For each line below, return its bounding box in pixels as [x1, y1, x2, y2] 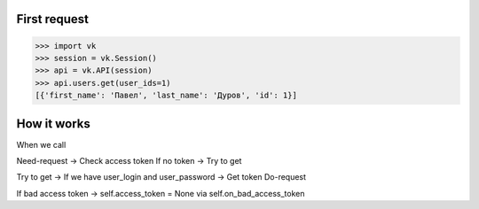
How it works [16, 116, 90, 131]
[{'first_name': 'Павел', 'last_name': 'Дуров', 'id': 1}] [35, 90, 297, 101]
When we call [16, 139, 67, 150]
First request [16, 12, 89, 27]
